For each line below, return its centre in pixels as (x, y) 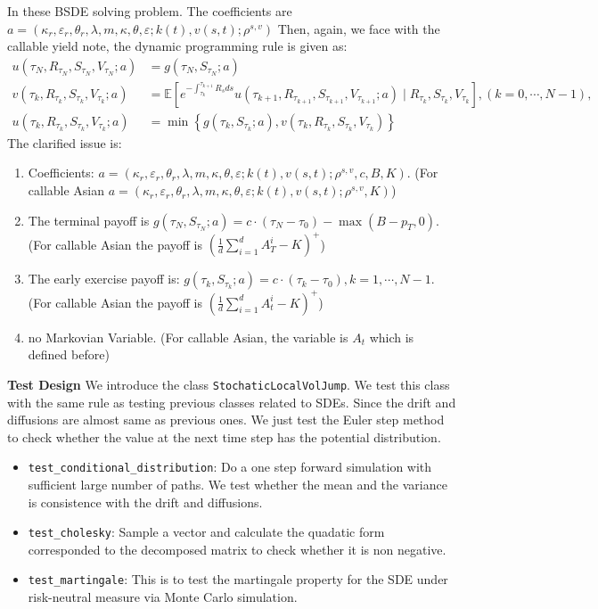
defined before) (69, 354)
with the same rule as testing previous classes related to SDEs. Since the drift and (232, 402)
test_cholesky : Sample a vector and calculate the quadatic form (206, 532)
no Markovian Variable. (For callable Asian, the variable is (188, 337)
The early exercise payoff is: (104, 279)
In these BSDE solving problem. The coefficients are (150, 11)
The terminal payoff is (89, 220)
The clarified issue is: (65, 142)
